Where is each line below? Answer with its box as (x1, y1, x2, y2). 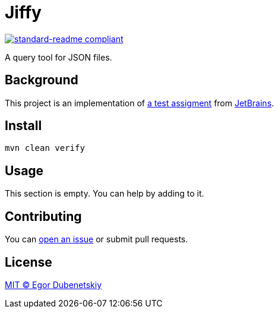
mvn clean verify (5, 143, 85, 153)
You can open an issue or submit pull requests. (5, 234, 188, 245)
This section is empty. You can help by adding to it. (5, 188, 204, 199)
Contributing (5, 208, 82, 224)
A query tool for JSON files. (5, 52, 112, 62)
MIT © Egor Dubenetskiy (5, 279, 102, 290)
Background (5, 72, 78, 88)
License (5, 254, 52, 270)
